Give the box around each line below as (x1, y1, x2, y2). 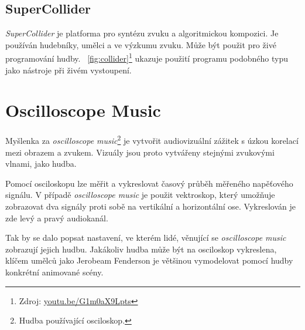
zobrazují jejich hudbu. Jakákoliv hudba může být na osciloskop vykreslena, (5, 243, 277, 255)
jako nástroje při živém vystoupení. (5, 63, 132, 76)
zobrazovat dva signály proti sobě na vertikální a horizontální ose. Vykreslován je (5, 200, 296, 212)
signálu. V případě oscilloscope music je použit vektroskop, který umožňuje (5, 188, 275, 201)
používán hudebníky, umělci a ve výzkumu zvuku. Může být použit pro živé (5, 38, 276, 50)
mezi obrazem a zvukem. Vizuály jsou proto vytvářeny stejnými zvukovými (5, 146, 275, 158)
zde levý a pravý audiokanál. (5, 211, 108, 224)
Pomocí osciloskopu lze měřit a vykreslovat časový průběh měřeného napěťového (5, 177, 293, 189)
